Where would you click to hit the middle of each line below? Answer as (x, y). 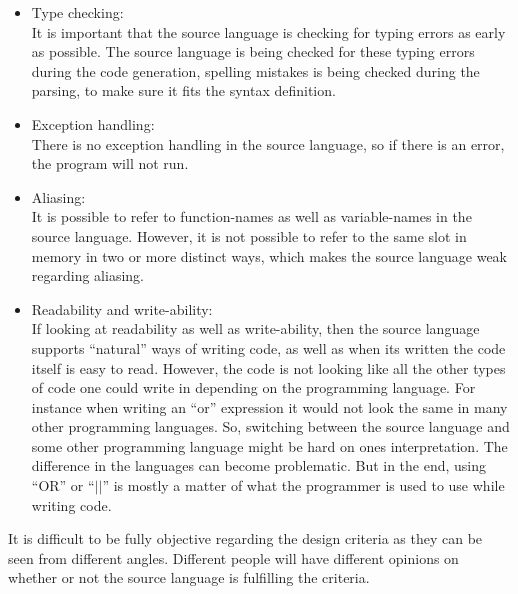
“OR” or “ (63, 485)
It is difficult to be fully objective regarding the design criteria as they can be (245, 538)
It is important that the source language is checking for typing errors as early (268, 31)
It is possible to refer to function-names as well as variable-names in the (251, 216)
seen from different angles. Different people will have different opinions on (233, 557)
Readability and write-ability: (122, 308)
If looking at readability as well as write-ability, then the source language (255, 328)
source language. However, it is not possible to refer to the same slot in (249, 235)
